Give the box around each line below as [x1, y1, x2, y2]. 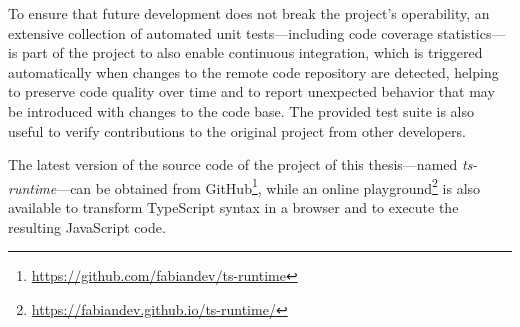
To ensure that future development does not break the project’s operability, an [8, 3, 490, 23]
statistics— [437, 22, 506, 43]
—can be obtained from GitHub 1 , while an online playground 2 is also [56, 174, 481, 198]
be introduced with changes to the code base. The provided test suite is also [8, 100, 475, 121]
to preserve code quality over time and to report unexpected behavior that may [8, 81, 495, 102]
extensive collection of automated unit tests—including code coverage [8, 22, 433, 43]
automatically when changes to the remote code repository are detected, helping [8, 61, 499, 82]
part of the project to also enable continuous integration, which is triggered [22, 42, 483, 63]
